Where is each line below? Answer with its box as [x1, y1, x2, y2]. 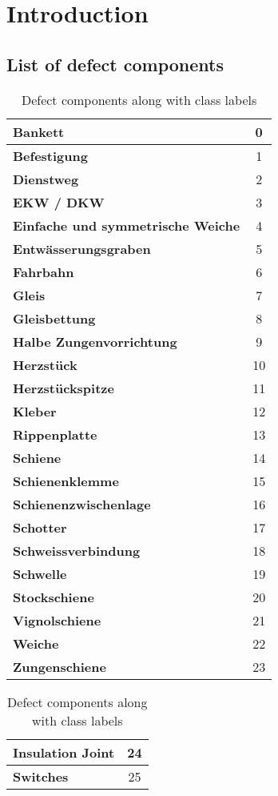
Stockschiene [13, 587, 94, 606]
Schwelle [13, 564, 67, 583]
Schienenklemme [13, 471, 119, 490]
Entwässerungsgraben [13, 239, 151, 258]
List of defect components [6, 51, 224, 76]
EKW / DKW [13, 192, 105, 211]
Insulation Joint [13, 742, 115, 762]
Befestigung [13, 146, 88, 165]
